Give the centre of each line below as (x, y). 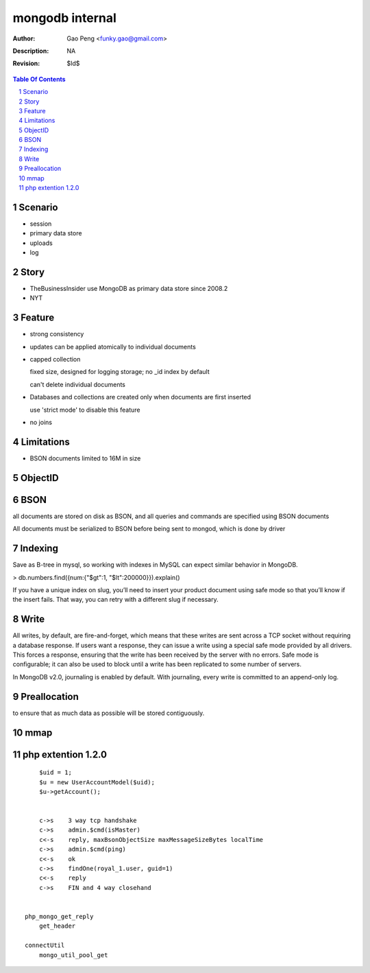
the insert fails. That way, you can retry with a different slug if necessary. (115, 600)
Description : (31, 51)
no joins (41, 423)
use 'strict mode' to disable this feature (85, 410)
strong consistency (57, 334)
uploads (41, 243)
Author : (24, 38)
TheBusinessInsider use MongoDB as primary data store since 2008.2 (129, 289)
